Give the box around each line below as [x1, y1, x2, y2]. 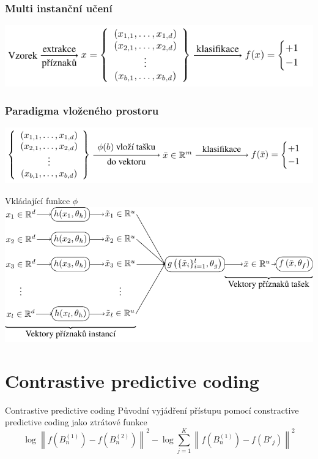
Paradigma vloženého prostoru [5, 102, 159, 118]
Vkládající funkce [5, 194, 70, 207]
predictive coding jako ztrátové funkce [5, 415, 147, 428]
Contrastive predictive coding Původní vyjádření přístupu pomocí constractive [5, 403, 299, 416]
